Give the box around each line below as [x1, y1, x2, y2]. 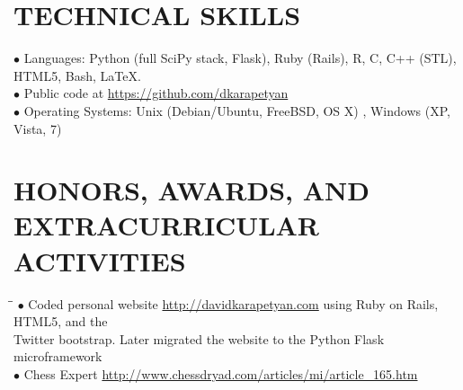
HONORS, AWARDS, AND [13, 172, 370, 208]
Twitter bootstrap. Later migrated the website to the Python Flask [13, 329, 385, 348]
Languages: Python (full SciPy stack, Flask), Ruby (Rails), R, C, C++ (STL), [23, 49, 457, 67]
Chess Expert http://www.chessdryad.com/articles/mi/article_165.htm [23, 364, 418, 383]
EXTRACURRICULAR [13, 207, 320, 244]
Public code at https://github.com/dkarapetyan [23, 84, 289, 102]
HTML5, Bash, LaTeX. [13, 66, 141, 84]
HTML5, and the [13, 312, 108, 331]
